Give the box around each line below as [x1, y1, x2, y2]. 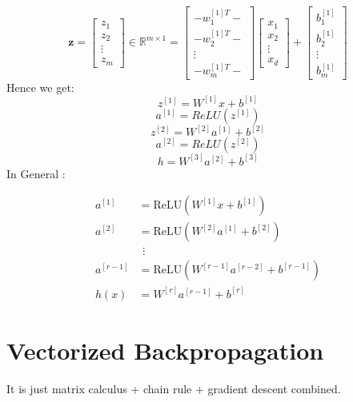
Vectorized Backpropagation [6, 334, 324, 367]
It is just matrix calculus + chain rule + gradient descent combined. [6, 380, 341, 397]
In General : [6, 165, 66, 181]
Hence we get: [6, 78, 74, 95]
